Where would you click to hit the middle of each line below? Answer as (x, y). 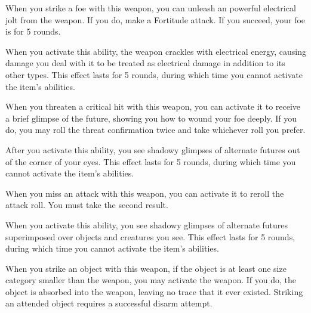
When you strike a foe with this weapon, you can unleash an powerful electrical (151, 8)
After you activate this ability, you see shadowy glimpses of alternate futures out (153, 149)
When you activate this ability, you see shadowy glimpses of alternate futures (147, 224)
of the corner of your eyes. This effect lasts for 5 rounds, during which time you (151, 161)
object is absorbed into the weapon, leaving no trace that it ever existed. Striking (154, 291)
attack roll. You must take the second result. (87, 205)
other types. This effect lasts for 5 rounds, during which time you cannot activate (154, 74)
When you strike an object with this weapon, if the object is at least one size (146, 268)
